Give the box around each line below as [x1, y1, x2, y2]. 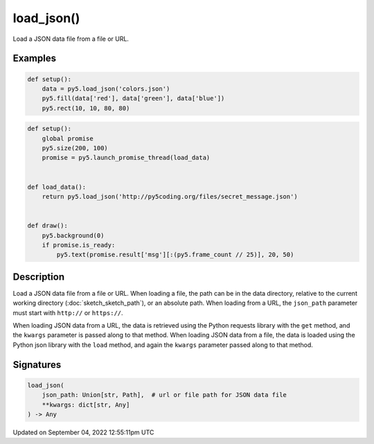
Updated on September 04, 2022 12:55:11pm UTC [12, 428, 154, 436]
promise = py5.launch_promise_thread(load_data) [42, 154, 211, 162]
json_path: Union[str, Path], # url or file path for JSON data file [42, 391, 287, 399]
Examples [12, 53, 57, 64]
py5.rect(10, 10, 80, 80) [42, 104, 130, 112]
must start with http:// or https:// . [12, 308, 124, 317]
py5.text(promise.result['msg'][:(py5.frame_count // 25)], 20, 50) [56, 251, 294, 259]
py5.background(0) [42, 231, 105, 239]
